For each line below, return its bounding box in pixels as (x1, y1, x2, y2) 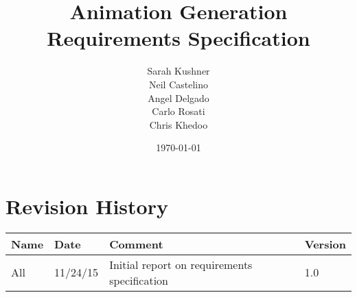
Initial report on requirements (109, 256, 253, 272)
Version (304, 235, 346, 252)
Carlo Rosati (152, 104, 205, 118)
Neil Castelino (148, 77, 209, 91)
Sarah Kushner (147, 64, 210, 78)
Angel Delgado (148, 90, 209, 105)
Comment (109, 235, 163, 252)
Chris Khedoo (149, 117, 208, 131)
